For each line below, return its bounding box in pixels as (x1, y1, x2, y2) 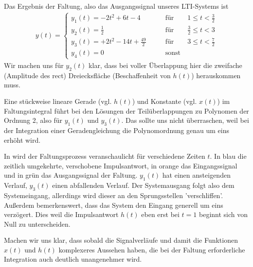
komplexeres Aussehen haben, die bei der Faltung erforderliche (58, 244, 245, 254)
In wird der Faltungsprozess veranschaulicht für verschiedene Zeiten (4, 151, 205, 161)
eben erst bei (141, 209, 180, 219)
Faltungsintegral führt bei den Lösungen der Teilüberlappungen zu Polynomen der (4, 105, 249, 116)
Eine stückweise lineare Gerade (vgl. (4, 96, 112, 106)
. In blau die (210, 151, 247, 161)
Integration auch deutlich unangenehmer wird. (4, 254, 142, 264)
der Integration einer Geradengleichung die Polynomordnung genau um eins (4, 125, 229, 135)
